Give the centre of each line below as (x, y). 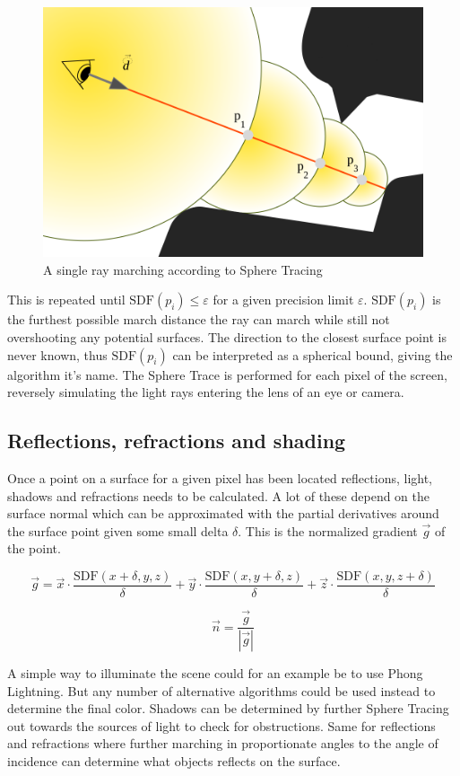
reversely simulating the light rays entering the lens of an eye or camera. (206, 392)
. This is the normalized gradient (328, 530)
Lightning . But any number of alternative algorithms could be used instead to (221, 690)
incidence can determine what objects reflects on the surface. (174, 761)
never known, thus (57, 354)
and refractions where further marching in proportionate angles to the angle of (223, 743)
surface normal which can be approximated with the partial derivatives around (223, 513)
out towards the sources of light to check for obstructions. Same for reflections (221, 725)
